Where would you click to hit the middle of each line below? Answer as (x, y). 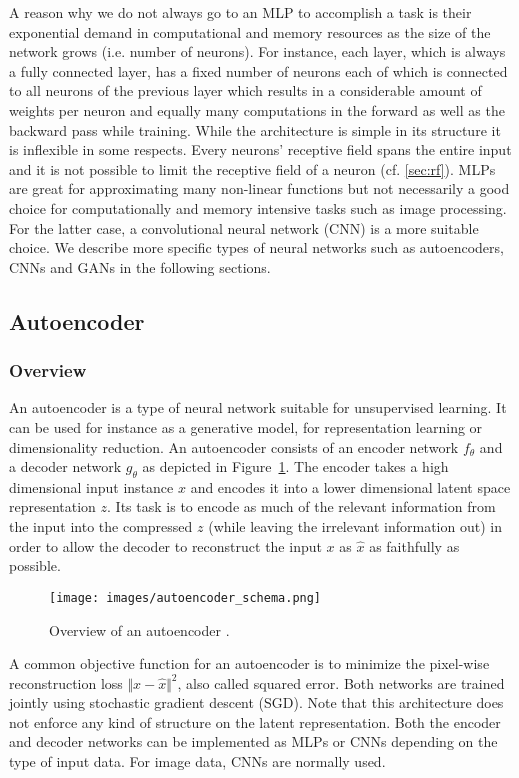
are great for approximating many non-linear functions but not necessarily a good (259, 188)
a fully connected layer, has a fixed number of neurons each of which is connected (258, 70)
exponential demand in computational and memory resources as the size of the (250, 31)
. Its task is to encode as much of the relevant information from (301, 506)
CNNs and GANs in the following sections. (140, 266)
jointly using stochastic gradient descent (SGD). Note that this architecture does (256, 702)
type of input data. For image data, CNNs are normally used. (197, 761)
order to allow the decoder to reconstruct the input (165, 545)
